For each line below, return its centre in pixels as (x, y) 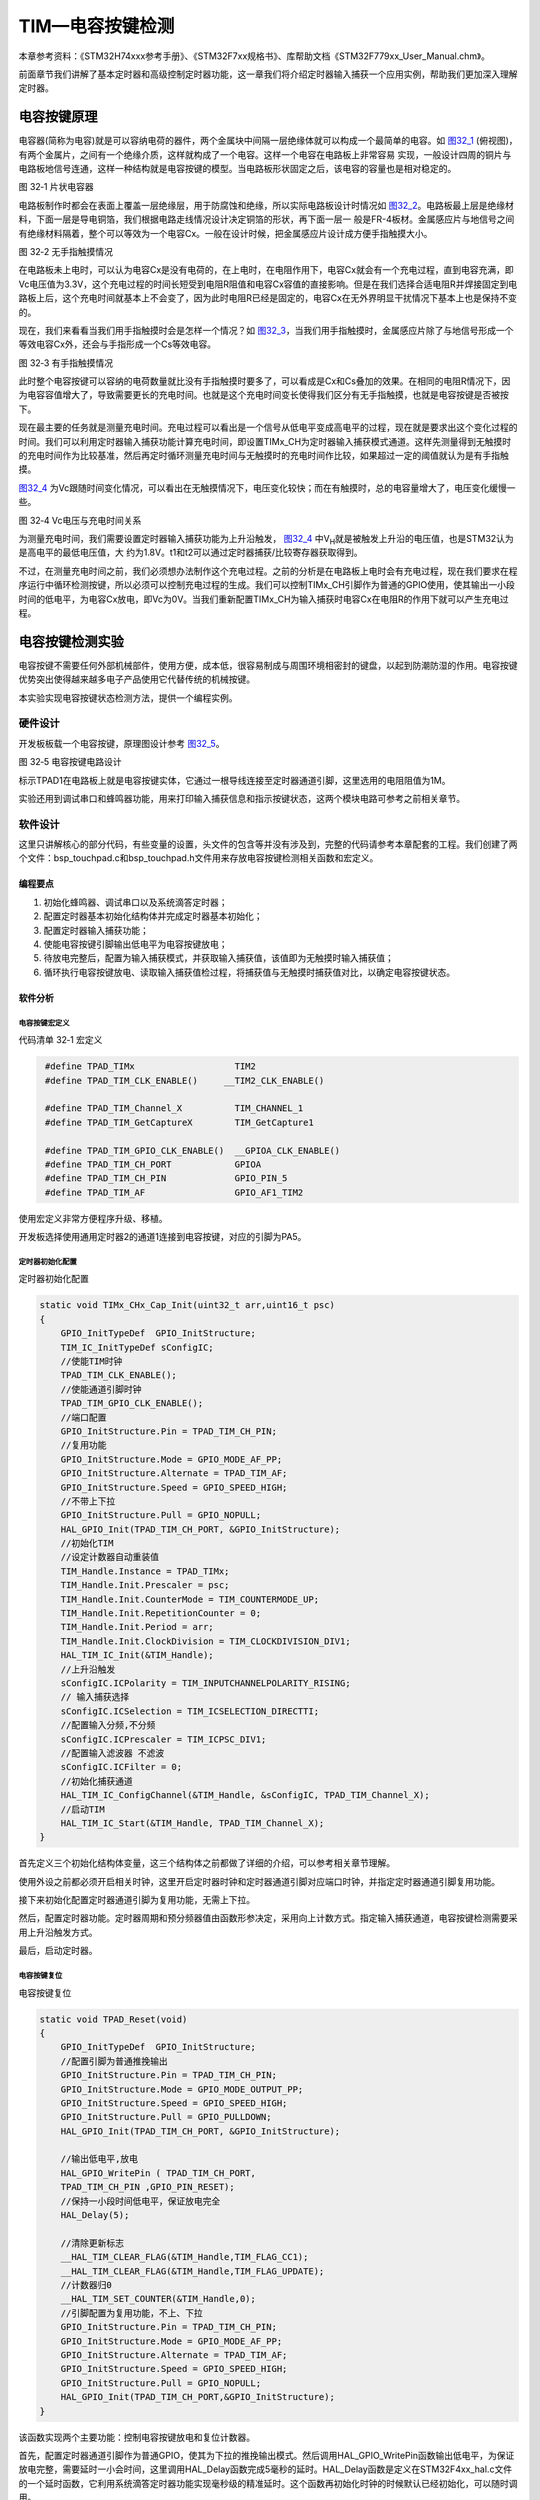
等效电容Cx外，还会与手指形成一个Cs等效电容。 (117, 344)
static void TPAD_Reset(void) (113, 2019)
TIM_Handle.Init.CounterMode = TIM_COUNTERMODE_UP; (190, 1599)
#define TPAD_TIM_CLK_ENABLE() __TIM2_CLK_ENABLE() (185, 1080)
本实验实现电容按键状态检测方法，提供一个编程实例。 (128, 697)
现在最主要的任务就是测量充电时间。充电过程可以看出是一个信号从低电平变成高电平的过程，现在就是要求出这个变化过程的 (268, 427)
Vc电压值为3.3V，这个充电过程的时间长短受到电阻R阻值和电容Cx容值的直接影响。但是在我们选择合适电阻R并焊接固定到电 (268, 284)
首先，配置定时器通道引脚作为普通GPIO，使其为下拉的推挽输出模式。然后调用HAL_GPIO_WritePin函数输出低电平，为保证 (266, 2455)
